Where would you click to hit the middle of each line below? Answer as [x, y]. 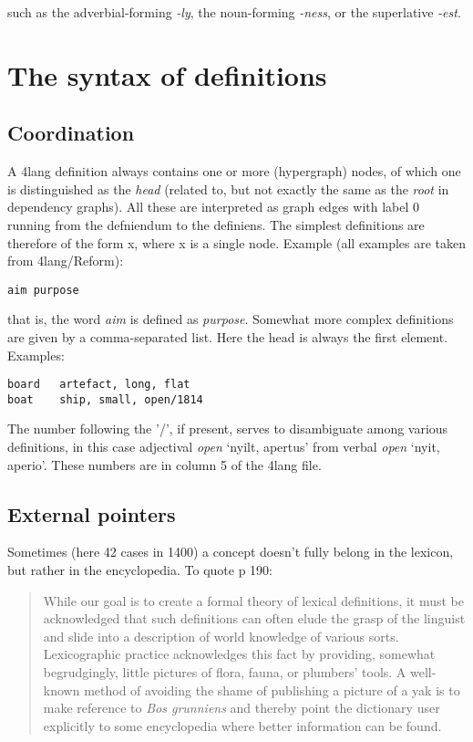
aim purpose [43, 290]
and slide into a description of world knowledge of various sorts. [221, 636]
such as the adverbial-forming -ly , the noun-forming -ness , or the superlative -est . [234, 12]
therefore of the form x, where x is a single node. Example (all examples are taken [237, 242]
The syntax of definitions [167, 74]
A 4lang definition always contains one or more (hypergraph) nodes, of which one [234, 171]
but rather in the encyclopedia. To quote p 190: [140, 570]
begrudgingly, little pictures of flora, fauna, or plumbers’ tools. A [225, 672]
